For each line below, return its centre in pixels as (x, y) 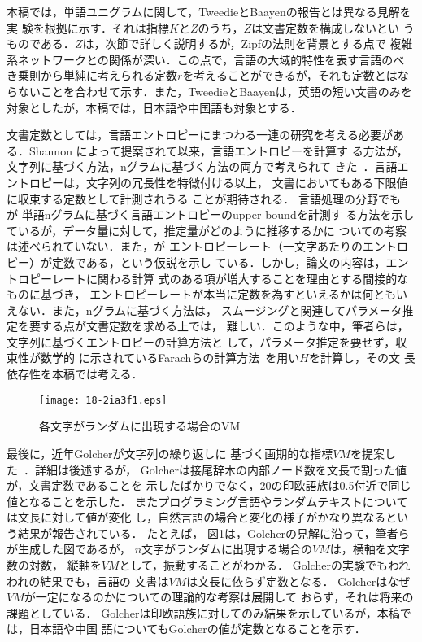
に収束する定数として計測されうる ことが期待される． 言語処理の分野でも (204, 198)
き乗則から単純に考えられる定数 (92, 75)
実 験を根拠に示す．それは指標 (88, 27)
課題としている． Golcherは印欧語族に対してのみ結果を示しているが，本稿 (203, 612)
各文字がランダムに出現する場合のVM (140, 426)
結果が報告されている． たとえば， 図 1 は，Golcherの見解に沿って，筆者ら (213, 533)
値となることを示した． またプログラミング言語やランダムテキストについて (207, 501)
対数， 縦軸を (65, 565)
